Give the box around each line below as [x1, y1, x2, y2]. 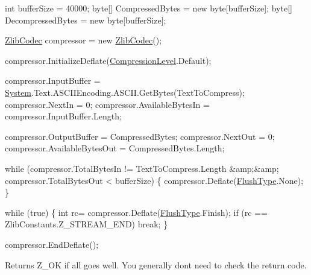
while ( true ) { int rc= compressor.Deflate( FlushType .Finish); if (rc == [5, 206, 268, 218]
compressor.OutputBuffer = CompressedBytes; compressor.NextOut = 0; [5, 130, 275, 142]
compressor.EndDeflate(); [5, 238, 99, 250]
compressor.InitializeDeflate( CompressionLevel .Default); [5, 54, 212, 66]
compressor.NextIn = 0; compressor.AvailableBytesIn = [5, 98, 210, 110]
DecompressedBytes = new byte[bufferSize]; [5, 13, 166, 26]
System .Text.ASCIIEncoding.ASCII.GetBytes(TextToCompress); [5, 86, 245, 98]
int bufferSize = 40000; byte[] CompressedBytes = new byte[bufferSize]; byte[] [5, 2, 292, 14]
